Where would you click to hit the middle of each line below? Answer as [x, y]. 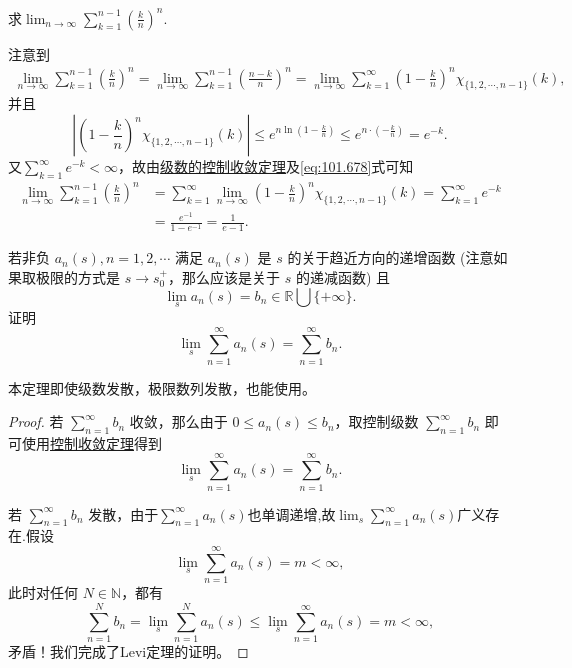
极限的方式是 [77, 276]
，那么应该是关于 [223, 276]
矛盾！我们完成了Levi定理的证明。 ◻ [128, 650]
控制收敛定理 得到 [106, 442]
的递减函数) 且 [342, 276]
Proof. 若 [36, 421]
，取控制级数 [376, 421]
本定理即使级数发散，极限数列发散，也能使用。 [162, 387]
